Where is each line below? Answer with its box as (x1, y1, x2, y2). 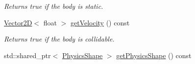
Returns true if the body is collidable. (4, 34, 115, 44)
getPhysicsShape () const (116, 50, 192, 60)
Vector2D (4, 17, 32, 27)
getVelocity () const (70, 17, 130, 27)
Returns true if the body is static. (4, 1, 103, 11)
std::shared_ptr (4, 50, 51, 60)
